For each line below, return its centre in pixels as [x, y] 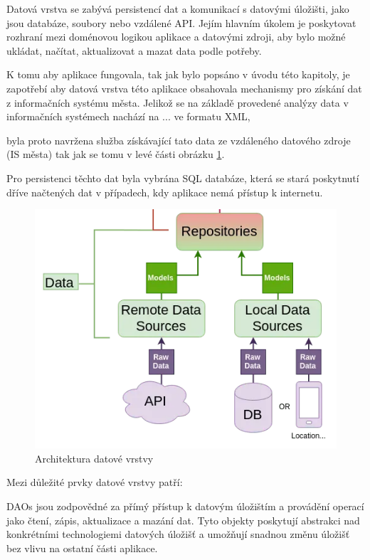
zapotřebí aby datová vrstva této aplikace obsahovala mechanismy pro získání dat [184, 88]
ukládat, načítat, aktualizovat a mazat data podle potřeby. [134, 50]
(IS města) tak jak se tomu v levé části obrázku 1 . [116, 154]
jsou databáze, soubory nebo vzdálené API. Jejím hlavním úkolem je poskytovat [181, 22]
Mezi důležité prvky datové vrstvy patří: [95, 482]
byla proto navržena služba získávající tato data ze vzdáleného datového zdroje [179, 140]
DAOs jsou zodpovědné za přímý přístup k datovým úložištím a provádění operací [185, 506]
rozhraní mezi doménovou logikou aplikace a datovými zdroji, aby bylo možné [176, 37]
